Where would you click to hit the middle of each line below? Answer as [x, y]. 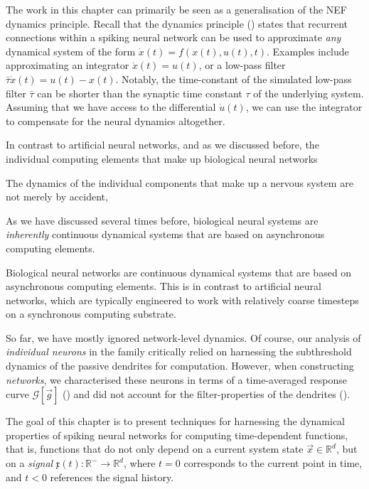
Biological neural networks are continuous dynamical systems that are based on [179, 272]
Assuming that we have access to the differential [111, 107]
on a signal [30, 463]
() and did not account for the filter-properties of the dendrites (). [207, 394]
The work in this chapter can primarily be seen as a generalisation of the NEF [176, 9]
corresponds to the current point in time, [273, 463]
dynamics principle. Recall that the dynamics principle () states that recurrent [177, 23]
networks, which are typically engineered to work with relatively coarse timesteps [182, 300]
